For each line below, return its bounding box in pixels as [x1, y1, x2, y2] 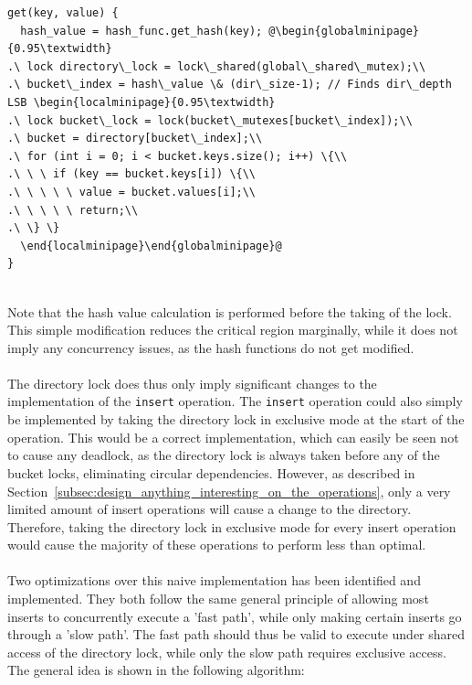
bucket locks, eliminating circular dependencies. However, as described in [7, 463, 415, 482]
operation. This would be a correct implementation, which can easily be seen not [7, 427, 459, 446]
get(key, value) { [7, 6, 119, 19]
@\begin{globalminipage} [268, 24, 420, 37]
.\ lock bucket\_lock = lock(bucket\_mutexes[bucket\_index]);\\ [7, 113, 413, 127]
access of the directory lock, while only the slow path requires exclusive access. [7, 642, 446, 661]
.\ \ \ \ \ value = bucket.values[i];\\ [7, 185, 257, 198]
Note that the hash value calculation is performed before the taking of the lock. [7, 302, 452, 321]
